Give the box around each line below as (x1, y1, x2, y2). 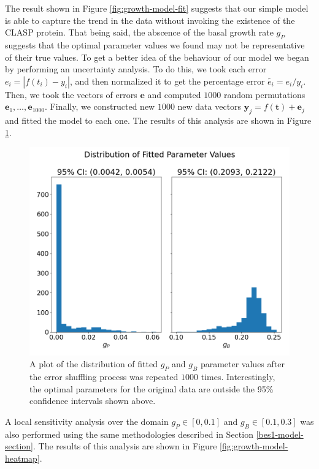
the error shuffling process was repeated (29, 370, 179, 383)
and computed (147, 88, 201, 101)
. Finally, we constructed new (45, 100, 155, 113)
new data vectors (177, 100, 242, 113)
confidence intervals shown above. (29, 394, 156, 407)
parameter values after (200, 357, 285, 370)
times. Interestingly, (201, 370, 275, 383)
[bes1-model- (256, 427, 304, 440)
